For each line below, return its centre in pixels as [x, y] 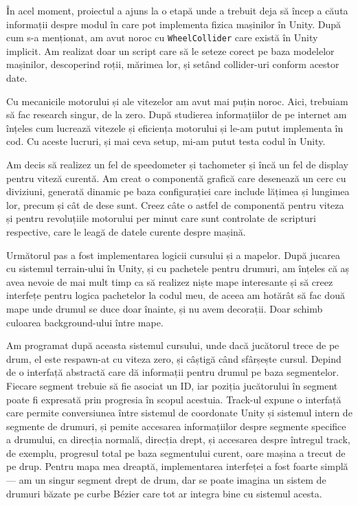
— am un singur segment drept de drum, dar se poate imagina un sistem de [166, 480]
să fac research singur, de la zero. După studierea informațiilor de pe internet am [177, 114]
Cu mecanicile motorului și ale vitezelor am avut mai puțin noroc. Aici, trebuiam [177, 101]
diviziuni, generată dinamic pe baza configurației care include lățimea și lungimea [178, 191]
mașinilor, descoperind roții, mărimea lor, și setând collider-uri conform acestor [173, 64]
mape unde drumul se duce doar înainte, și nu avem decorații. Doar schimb [165, 308]
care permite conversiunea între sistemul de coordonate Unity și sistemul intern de [179, 413]
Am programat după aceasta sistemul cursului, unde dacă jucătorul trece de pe [173, 345]
